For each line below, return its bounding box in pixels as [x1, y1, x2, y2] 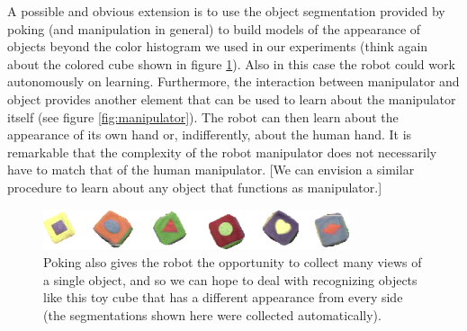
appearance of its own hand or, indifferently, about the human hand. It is [7, 125, 412, 144]
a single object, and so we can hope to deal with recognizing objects [43, 270, 418, 289]
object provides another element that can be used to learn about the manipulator [7, 89, 456, 108]
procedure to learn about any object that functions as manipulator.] [7, 177, 382, 196]
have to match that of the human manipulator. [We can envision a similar [7, 160, 415, 179]
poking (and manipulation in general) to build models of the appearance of [7, 19, 421, 38]
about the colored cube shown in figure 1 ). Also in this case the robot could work [7, 54, 455, 73]
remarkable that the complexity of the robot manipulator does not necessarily [7, 142, 437, 161]
